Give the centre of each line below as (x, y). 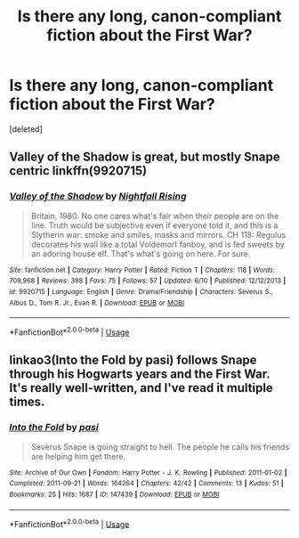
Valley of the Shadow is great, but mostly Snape (145, 157)
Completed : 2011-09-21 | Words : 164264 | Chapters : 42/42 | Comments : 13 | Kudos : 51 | (146, 484)
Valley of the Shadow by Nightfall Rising (98, 196)
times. (27, 402)
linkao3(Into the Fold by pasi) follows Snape (133, 360)
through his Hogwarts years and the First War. (140, 375)
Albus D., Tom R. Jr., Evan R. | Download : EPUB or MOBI (97, 303)
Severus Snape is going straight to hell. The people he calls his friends (160, 446)
